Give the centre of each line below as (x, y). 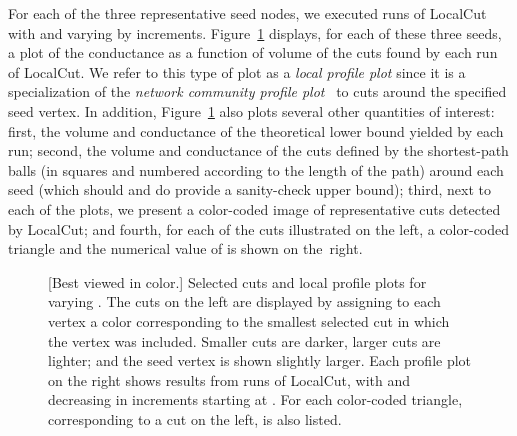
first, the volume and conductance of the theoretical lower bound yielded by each (256, 130)
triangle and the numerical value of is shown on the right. (185, 248)
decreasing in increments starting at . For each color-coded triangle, (255, 399)
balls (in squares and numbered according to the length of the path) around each (256, 169)
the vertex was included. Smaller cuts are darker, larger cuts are (244, 340)
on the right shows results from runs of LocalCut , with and (229, 379)
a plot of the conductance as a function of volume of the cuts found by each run (253, 52)
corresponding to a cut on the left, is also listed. (195, 418)
